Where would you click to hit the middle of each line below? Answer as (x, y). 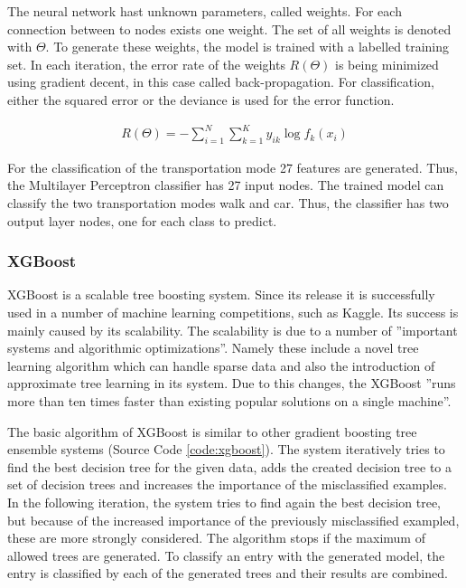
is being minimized (387, 64)
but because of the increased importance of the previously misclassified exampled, (233, 520)
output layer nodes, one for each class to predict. (142, 220)
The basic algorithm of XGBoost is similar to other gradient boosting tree (212, 431)
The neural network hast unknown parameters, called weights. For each (205, 11)
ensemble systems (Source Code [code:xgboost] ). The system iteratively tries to (226, 449)
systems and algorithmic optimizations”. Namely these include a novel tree (213, 348)
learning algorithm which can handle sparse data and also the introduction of (221, 365)
